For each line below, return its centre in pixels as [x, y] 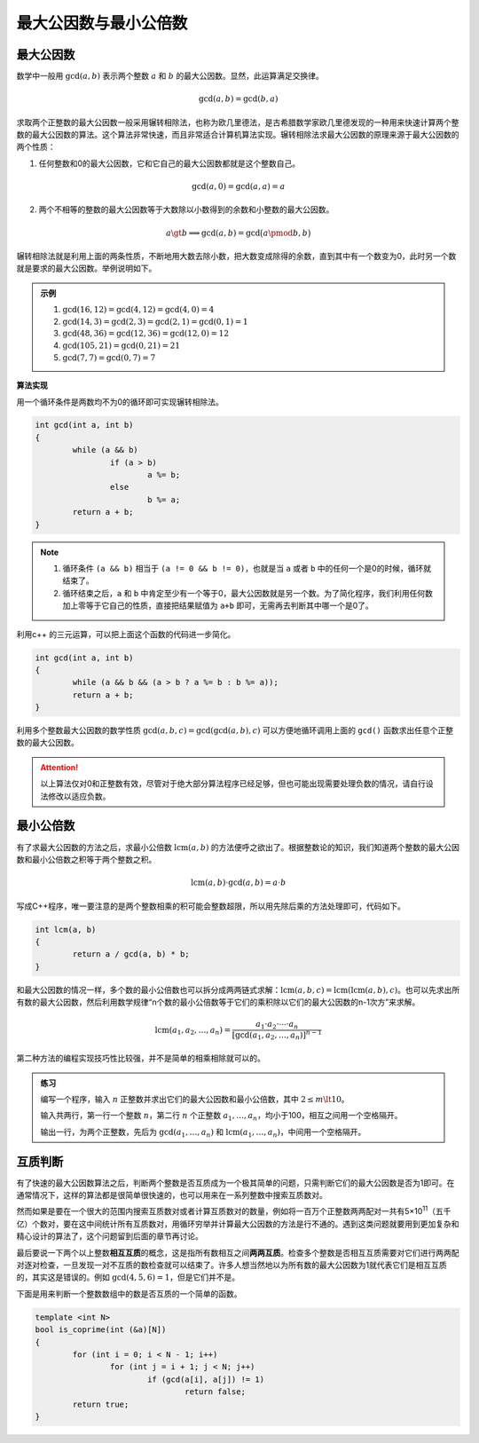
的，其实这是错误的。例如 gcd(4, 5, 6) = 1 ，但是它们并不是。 [128, 1277]
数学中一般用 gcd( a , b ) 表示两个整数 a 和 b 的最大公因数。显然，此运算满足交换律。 [170, 76]
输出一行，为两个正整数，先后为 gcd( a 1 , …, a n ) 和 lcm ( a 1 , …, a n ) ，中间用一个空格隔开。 [203, 1133]
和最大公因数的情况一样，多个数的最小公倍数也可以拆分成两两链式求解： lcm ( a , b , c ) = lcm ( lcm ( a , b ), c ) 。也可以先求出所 [238, 990]
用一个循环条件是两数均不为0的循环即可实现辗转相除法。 [120, 402]
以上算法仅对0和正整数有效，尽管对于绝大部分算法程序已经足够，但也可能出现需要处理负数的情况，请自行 [233, 784]
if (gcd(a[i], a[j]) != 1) [206, 1379]
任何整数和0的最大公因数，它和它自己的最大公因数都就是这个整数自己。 [169, 163]
